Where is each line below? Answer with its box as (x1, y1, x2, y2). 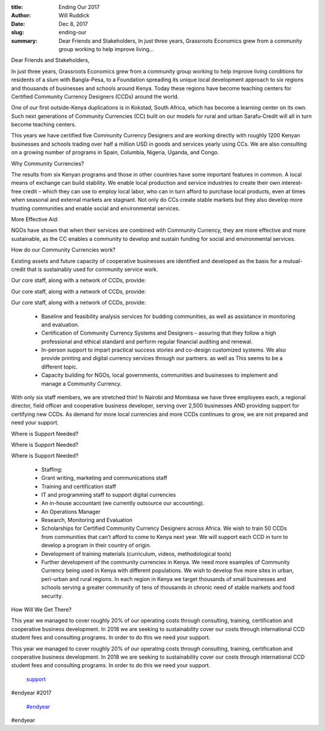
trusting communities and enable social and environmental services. (11, 205, 181, 212)
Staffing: (41, 465, 63, 473)
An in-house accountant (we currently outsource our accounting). (41, 500, 205, 507)
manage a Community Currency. (41, 380, 122, 387)
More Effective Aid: (11, 216, 59, 223)
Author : (11, 12, 31, 19)
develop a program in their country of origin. (41, 542, 152, 549)
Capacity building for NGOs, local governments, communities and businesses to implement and (41, 372, 278, 379)
